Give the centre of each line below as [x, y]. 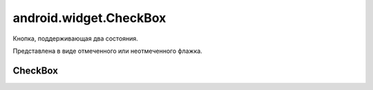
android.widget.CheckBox [89, 18]
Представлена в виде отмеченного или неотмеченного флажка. [108, 51]
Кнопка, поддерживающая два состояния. [75, 38]
